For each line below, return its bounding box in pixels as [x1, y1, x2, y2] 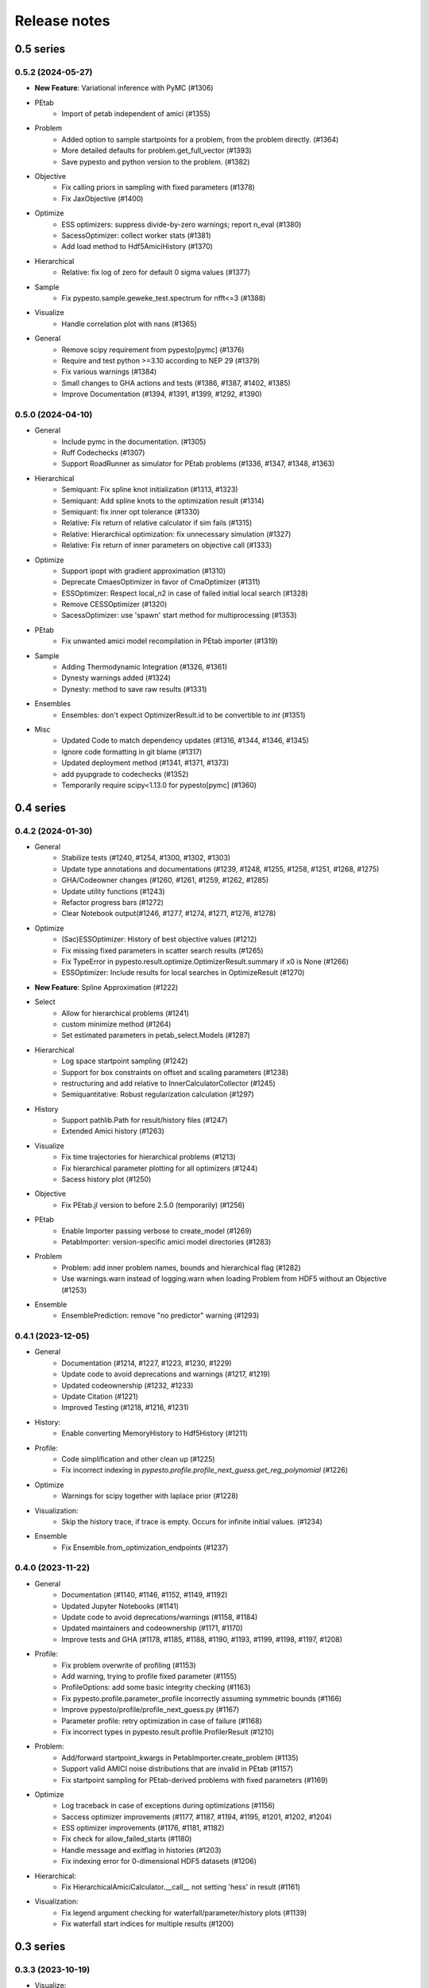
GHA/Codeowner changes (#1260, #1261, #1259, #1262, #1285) [61, 876, 269, 885]
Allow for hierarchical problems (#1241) [61, 1008, 190, 1018]
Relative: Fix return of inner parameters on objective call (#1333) [61, 541, 272, 550]
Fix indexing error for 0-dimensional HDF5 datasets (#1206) [61, 1857, 257, 1866]
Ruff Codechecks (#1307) [61, 448, 145, 457]
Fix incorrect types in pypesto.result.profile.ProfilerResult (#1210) [61, 1726, 274, 1737]
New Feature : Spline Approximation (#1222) [34, 982, 179, 992]
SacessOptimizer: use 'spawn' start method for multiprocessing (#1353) [61, 611, 297, 620]
